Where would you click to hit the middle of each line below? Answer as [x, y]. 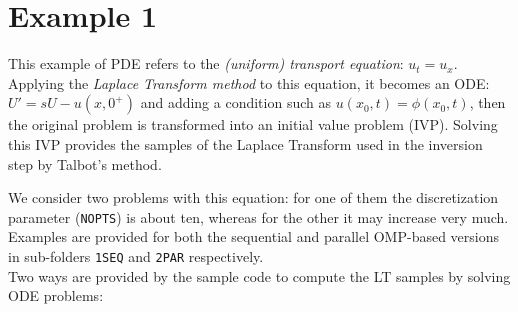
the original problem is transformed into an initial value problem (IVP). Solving [253, 124]
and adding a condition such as [235, 102]
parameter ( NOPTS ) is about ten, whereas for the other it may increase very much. [258, 216]
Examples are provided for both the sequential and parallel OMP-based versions [254, 236]
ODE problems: [56, 295]
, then [487, 102]
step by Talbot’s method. [85, 163]
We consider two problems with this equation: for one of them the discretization [253, 197]
